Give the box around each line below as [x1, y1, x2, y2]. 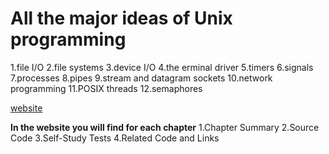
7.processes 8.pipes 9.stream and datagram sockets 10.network [10, 72, 273, 84]
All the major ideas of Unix [10, 7, 233, 30]
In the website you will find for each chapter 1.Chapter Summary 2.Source [10, 121, 320, 133]
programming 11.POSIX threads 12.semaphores [10, 82, 203, 94]
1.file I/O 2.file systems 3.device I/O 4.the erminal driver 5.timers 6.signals [10, 61, 314, 73]
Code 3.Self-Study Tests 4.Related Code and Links [10, 132, 220, 144]
